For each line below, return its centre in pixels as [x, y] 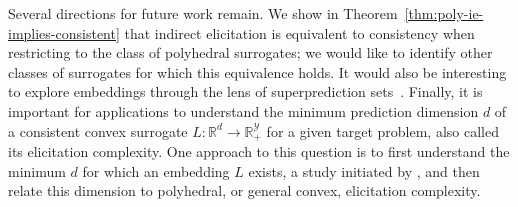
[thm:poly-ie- [444, 13]
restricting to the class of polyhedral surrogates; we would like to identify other [250, 52]
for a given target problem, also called [382, 130]
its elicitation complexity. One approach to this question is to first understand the [259, 151]
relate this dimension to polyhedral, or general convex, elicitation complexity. [244, 190]
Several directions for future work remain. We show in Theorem [203, 13]
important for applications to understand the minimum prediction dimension [243, 110]
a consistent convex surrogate [98, 130]
